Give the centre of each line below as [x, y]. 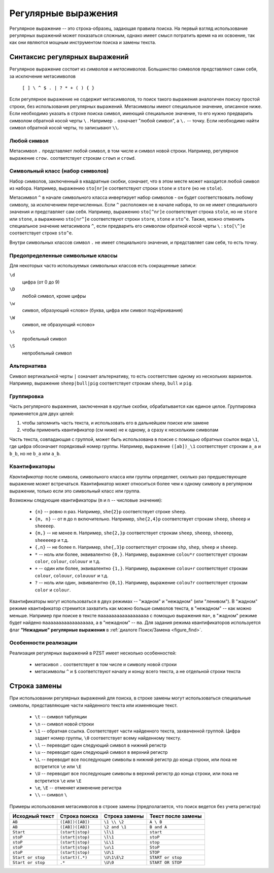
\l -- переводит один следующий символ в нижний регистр [101, 745]
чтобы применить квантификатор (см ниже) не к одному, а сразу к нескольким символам [120, 430]
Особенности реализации [43, 643]
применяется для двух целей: [42, 413]
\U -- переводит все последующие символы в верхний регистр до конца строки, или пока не [136, 774]
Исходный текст [33, 816]
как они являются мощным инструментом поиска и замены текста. [83, 43]
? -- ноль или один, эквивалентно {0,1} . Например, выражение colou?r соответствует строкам [141, 583]
